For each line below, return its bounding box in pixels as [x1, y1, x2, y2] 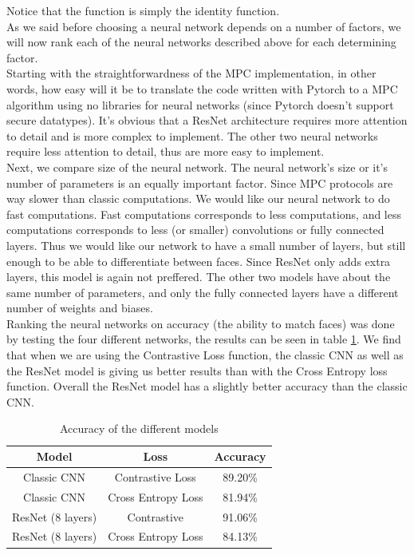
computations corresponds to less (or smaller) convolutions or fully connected [6, 221, 384, 238]
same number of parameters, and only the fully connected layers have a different [6, 283, 399, 300]
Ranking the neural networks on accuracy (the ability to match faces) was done [6, 315, 395, 331]
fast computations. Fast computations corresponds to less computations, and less [6, 205, 401, 222]
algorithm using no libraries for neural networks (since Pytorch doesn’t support [6, 96, 394, 113]
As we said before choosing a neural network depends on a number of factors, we [6, 18, 401, 34]
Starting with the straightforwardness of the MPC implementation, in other [6, 65, 377, 81]
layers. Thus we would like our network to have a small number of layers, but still [6, 236, 406, 253]
